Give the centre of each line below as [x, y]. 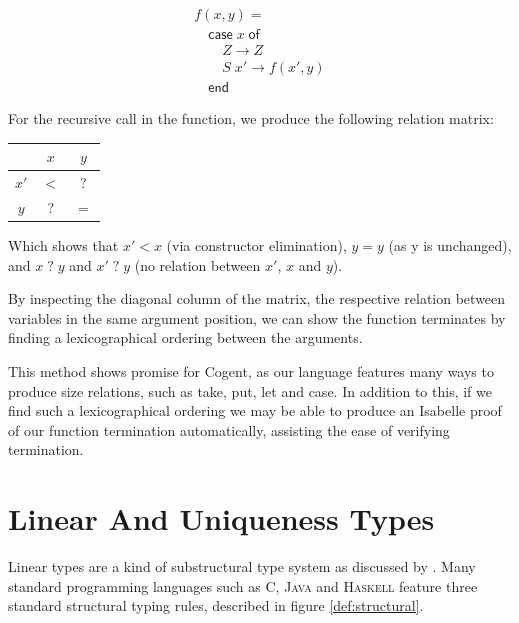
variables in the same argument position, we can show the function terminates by [257, 317]
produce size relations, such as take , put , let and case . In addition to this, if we [250, 390]
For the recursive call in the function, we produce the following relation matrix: [251, 118]
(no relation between [197, 264]
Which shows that [63, 245]
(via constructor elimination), [256, 245]
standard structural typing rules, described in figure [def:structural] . [216, 605]
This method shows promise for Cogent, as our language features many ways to [251, 371]
